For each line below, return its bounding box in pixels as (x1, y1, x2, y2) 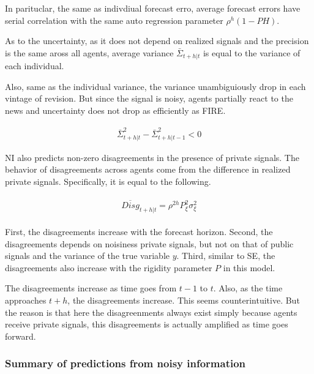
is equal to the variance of (203, 46, 301, 59)
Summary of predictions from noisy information (5, 356, 246, 371)
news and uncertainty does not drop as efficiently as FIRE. (5, 104, 226, 117)
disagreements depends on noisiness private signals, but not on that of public (5, 237, 294, 250)
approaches (5, 293, 47, 306)
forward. (5, 329, 36, 342)
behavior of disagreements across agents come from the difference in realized (5, 163, 291, 176)
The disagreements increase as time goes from (5, 282, 177, 294)
